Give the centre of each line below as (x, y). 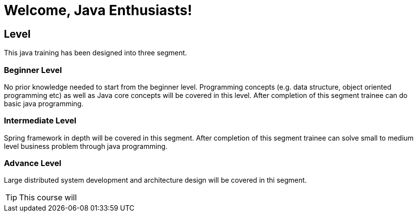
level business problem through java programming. (86, 146)
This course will (48, 198)
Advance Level (33, 163)
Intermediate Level (40, 121)
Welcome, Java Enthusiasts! (98, 10)
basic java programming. (44, 103)
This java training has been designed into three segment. (95, 53)
